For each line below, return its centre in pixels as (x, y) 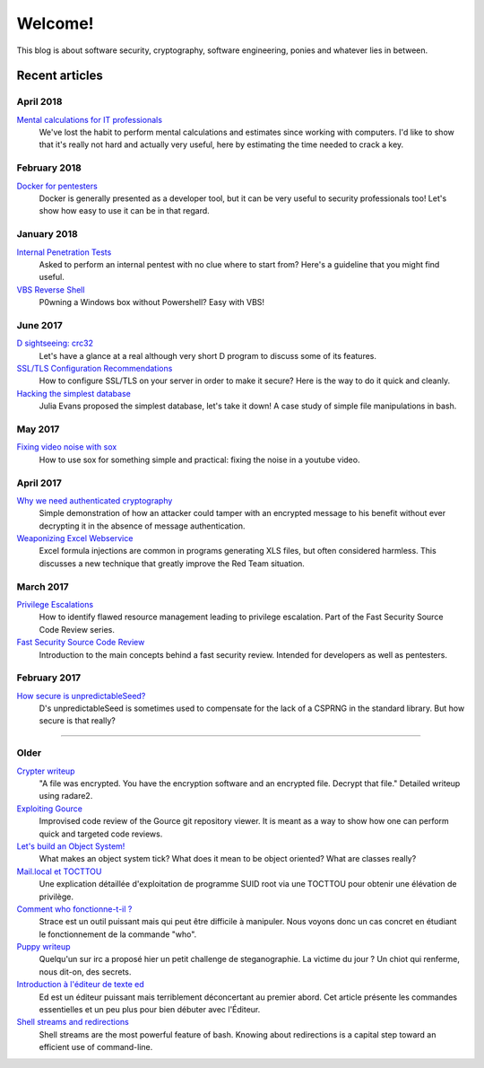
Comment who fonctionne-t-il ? (74, 909)
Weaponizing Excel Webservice (75, 538)
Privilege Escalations (55, 604)
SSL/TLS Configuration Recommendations (95, 369)
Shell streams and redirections (73, 1022)
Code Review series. (77, 629)
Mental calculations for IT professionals (90, 119)
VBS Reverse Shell (51, 289)
